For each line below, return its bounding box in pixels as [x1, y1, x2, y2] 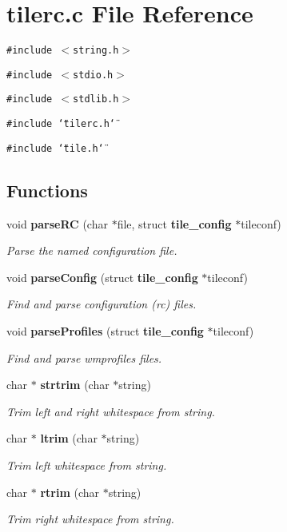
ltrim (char [40, 430, 98, 447]
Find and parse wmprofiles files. [6, 349, 162, 366]
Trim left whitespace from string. [6, 456, 167, 473]
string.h [73, 45, 119, 57]
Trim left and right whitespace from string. [6, 403, 215, 419]
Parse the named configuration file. [6, 242, 177, 259]
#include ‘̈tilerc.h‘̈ [6, 118, 116, 130]
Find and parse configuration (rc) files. [6, 296, 197, 312]
